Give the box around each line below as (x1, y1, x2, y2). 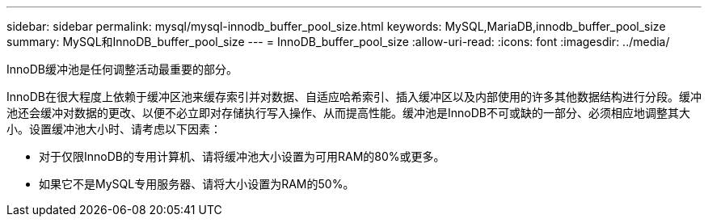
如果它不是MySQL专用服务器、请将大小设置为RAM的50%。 (39, 177, 355, 191)
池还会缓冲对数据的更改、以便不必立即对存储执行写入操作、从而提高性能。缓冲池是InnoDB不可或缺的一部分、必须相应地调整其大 (6, 106, 690, 120)
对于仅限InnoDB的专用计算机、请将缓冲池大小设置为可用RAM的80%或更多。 (39, 149, 445, 163)
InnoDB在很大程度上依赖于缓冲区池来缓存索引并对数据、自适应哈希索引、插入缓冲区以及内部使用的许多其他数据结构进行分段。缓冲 (6, 90, 702, 103)
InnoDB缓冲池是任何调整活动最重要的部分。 (6, 62, 238, 76)
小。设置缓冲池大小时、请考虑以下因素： (6, 122, 221, 136)
